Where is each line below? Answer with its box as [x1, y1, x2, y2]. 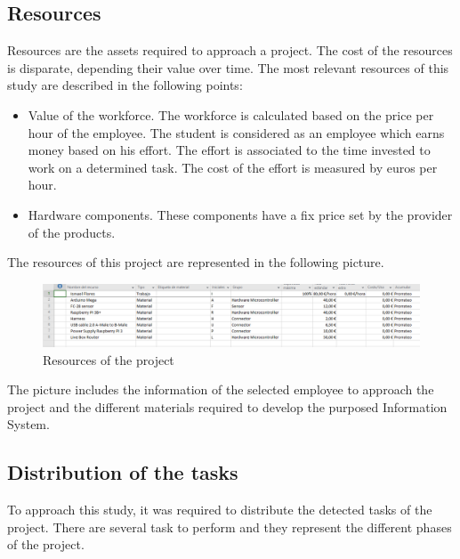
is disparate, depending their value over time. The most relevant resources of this [7, 58, 449, 77]
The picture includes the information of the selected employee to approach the [7, 380, 434, 399]
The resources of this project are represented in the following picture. [7, 253, 384, 271]
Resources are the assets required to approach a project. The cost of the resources [7, 41, 453, 60]
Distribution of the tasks [7, 458, 238, 486]
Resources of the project [43, 350, 174, 369]
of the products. [28, 223, 116, 241]
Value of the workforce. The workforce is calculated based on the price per [28, 105, 434, 124]
